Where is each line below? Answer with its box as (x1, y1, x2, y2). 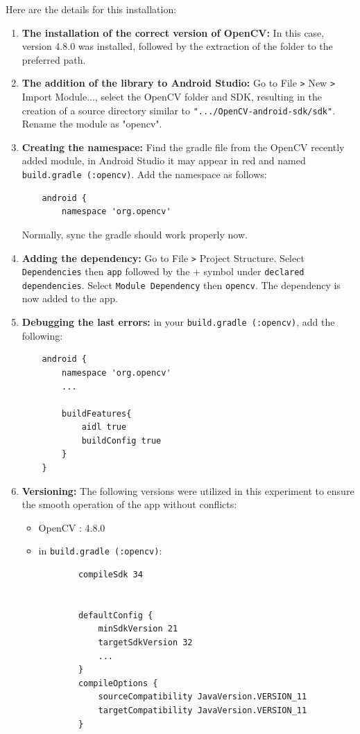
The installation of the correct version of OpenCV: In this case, (22, 25, 325, 40)
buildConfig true (81, 435, 162, 446)
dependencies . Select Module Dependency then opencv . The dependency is (22, 277, 341, 292)
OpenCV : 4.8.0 (38, 520, 105, 534)
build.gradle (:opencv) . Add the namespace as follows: (22, 167, 267, 182)
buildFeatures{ (62, 408, 132, 419)
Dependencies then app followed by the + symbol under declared (22, 264, 305, 279)
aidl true (81, 422, 127, 432)
